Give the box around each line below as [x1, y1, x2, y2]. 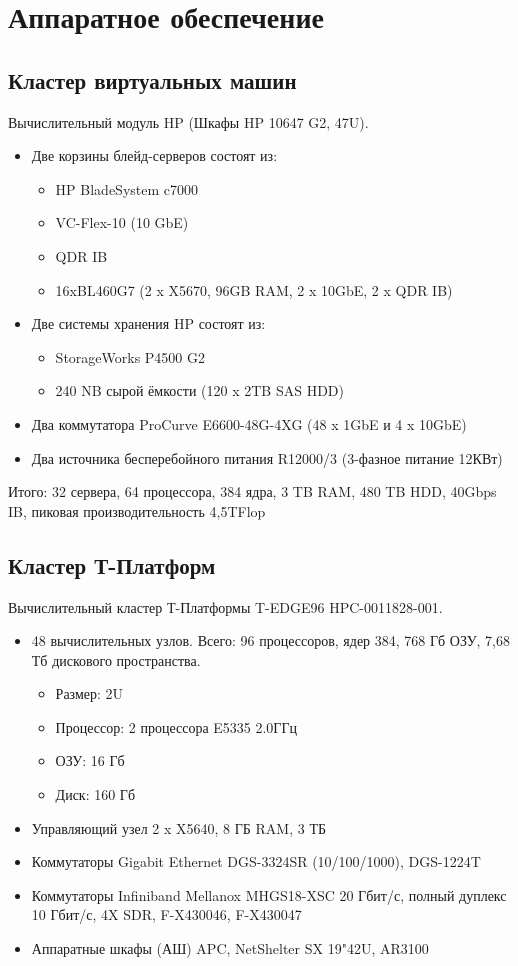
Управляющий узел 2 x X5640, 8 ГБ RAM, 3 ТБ [31, 817, 326, 838]
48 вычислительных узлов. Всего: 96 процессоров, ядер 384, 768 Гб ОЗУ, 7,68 [31, 630, 510, 651]
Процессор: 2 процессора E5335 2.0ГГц [55, 716, 298, 737]
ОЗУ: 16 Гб [55, 750, 125, 771]
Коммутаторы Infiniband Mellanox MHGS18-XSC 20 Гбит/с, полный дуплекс [31, 884, 507, 905]
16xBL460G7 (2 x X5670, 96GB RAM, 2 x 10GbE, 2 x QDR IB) [55, 279, 453, 300]
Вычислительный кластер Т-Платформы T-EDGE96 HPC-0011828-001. [8, 596, 443, 617]
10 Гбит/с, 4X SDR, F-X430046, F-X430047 [31, 904, 302, 925]
